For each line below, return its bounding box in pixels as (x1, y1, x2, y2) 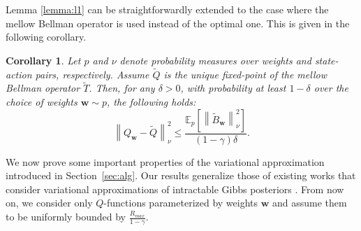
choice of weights (6, 94, 78, 108)
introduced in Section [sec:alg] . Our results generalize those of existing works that (6, 168, 356, 183)
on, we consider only (6, 195, 93, 210)
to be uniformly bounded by (6, 209, 126, 223)
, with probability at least (180, 80, 286, 95)
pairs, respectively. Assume (35, 66, 149, 81)
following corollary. (6, 29, 87, 44)
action (6, 66, 32, 81)
